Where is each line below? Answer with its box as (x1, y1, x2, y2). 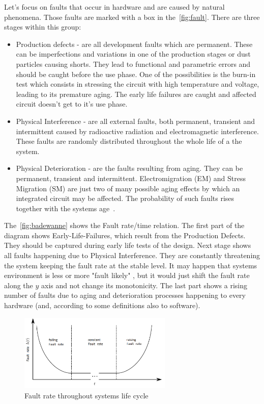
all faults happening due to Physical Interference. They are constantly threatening (4, 250, 260, 261)
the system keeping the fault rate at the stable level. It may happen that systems (4, 260, 257, 270)
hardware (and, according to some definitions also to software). (4, 300, 200, 311)
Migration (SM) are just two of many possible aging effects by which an (16, 183, 240, 193)
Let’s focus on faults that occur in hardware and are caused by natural (4, 2, 225, 12)
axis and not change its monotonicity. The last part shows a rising (41, 280, 247, 290)
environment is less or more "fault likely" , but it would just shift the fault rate (4, 270, 250, 281)
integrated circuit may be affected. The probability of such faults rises (16, 193, 234, 204)
